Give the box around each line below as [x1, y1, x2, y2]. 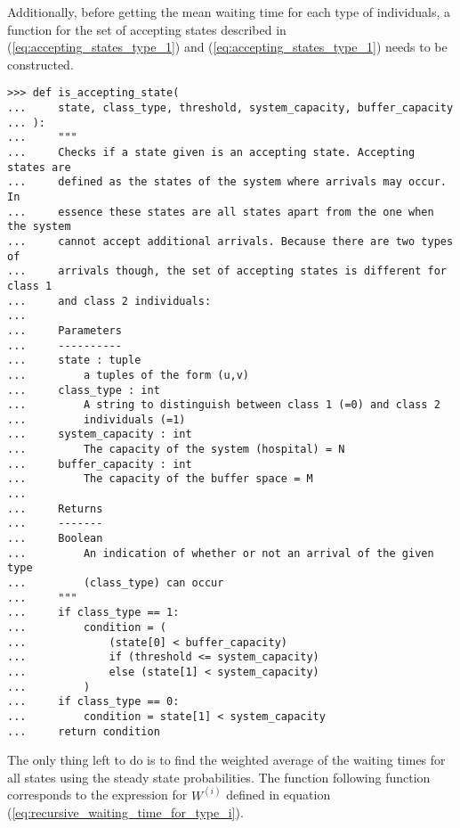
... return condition [7, 725, 160, 738]
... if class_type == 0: [7, 695, 180, 709]
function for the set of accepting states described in [7, 20, 286, 38]
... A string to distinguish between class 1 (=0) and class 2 [7, 398, 440, 412]
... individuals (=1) [7, 413, 186, 426]
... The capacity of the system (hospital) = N [7, 443, 345, 456]
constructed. [7, 54, 74, 73]
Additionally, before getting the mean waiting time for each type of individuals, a [7, 3, 450, 20]
